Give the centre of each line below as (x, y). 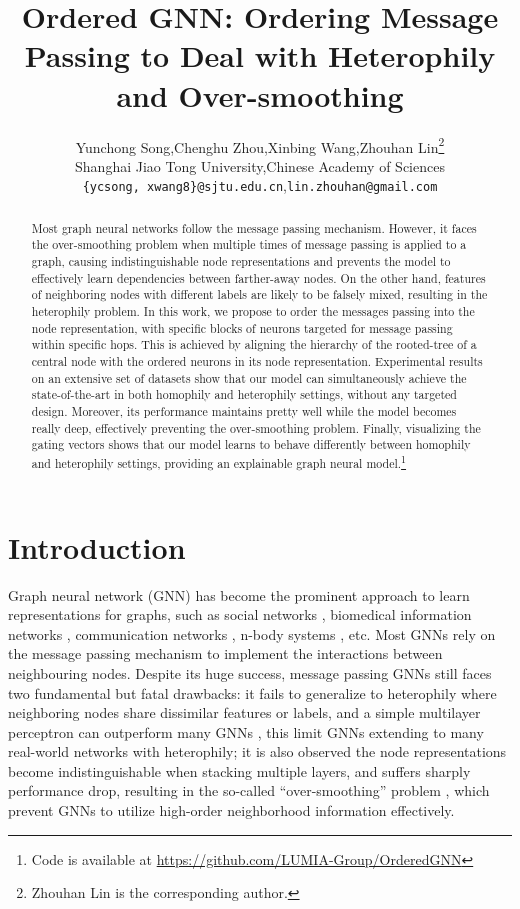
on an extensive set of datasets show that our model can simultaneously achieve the (249, 377)
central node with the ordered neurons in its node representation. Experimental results (257, 361)
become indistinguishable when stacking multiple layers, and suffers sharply (239, 770)
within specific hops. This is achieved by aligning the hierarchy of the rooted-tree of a (254, 344)
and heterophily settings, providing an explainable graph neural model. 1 (219, 461)
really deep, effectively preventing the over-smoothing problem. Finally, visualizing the (256, 427)
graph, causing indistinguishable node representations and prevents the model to (241, 261)
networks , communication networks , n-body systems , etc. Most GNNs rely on (252, 633)
